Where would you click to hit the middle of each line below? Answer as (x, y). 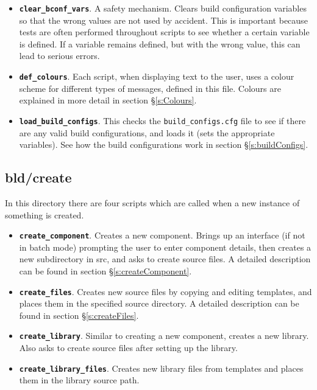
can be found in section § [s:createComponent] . (105, 270)
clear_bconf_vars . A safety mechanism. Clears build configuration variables (163, 8)
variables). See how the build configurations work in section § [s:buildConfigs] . (164, 145)
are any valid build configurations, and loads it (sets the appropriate (147, 132)
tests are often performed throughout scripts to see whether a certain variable (164, 32)
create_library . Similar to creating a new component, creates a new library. (164, 336)
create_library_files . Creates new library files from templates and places (161, 368)
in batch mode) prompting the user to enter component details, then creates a (165, 247)
